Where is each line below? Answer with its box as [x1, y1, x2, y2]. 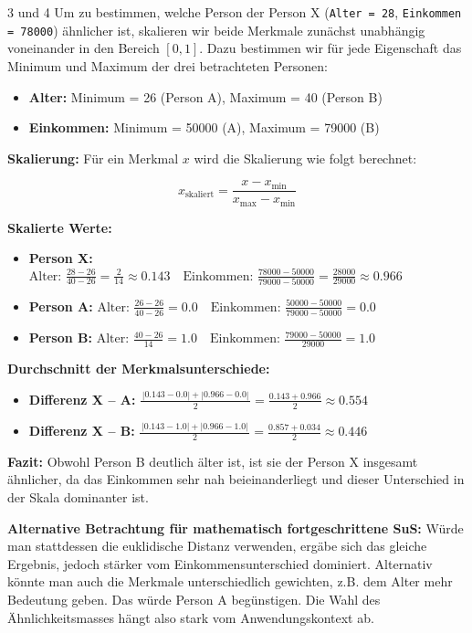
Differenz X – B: [28, 421, 135, 439]
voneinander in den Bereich [7, 38, 160, 58]
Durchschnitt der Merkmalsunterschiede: [7, 358, 270, 377]
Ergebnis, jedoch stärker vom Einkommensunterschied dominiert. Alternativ [7, 554, 433, 573]
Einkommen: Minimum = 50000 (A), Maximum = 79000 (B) [28, 118, 380, 137]
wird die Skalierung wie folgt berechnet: [194, 148, 417, 167]
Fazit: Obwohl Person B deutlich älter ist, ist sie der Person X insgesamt [7, 451, 418, 470]
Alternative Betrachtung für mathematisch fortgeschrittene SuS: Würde [7, 518, 464, 537]
